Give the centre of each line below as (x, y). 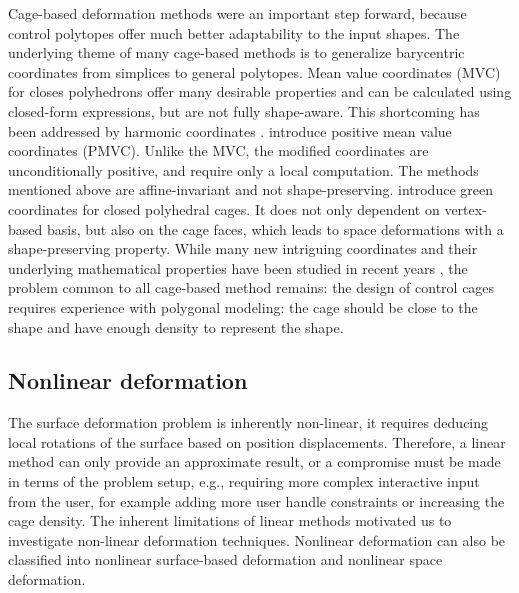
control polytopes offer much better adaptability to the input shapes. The (234, 32)
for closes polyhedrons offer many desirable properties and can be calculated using (260, 91)
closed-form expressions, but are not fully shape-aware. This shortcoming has (244, 110)
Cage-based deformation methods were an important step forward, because (237, 13)
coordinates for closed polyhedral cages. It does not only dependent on (224, 208)
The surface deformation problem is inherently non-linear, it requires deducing (248, 422)
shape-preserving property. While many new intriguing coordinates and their (243, 248)
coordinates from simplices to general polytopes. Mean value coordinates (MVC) (254, 71)
